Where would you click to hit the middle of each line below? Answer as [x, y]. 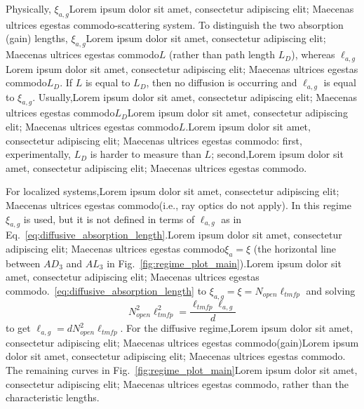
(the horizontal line [295, 249]
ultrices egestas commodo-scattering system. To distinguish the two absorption [175, 24]
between [23, 263]
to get [18, 328]
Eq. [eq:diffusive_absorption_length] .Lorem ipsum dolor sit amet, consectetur [174, 235]
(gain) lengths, [37, 38]
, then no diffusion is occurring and [222, 82]
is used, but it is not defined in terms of [109, 219]
